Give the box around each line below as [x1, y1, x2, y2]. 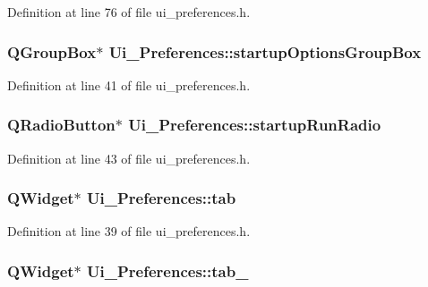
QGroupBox [7, 40, 97, 63]
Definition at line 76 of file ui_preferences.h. [7, 3, 251, 21]
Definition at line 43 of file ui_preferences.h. [7, 148, 251, 167]
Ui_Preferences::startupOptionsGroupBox [108, 40, 422, 63]
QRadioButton [7, 114, 116, 136]
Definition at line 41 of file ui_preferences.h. [7, 75, 251, 94]
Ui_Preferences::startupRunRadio [128, 114, 381, 136]
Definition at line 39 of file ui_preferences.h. [7, 222, 251, 241]
